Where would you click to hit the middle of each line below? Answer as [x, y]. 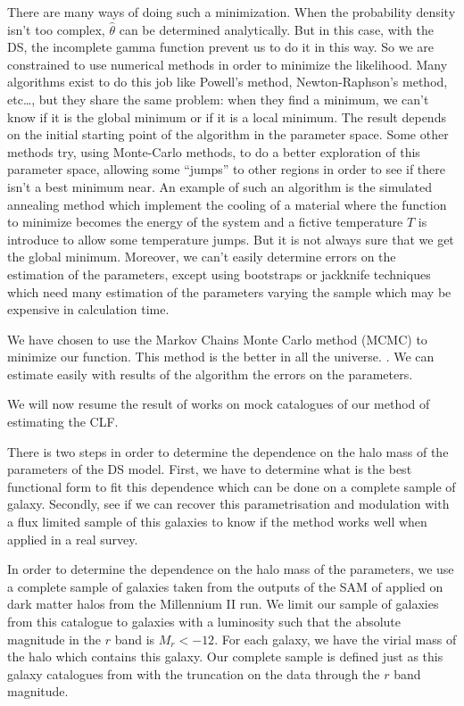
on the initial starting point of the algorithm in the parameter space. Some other [228, 134]
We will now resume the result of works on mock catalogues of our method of [219, 404]
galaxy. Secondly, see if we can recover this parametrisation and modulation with [228, 504]
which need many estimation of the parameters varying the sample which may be [229, 291]
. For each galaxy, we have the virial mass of [336, 639]
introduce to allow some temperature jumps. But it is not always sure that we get [231, 239]
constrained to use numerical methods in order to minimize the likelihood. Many [228, 64]
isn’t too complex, [56, 29]
